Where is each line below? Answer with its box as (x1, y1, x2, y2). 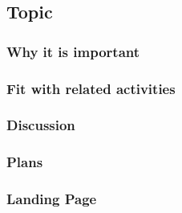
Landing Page (6, 189, 97, 209)
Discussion (6, 115, 75, 135)
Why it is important (6, 41, 140, 61)
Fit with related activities (6, 78, 176, 98)
